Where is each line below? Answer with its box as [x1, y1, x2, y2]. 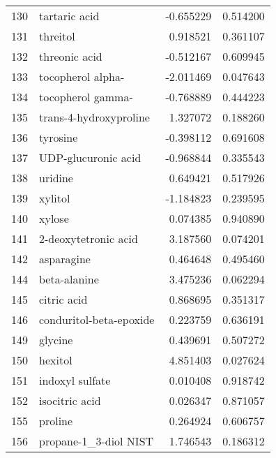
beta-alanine [39, 271, 99, 287]
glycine [39, 332, 73, 348]
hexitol [39, 352, 72, 368]
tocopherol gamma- [39, 89, 133, 105]
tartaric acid [39, 8, 100, 24]
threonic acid [39, 48, 102, 64]
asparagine [39, 251, 91, 267]
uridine [39, 170, 73, 186]
